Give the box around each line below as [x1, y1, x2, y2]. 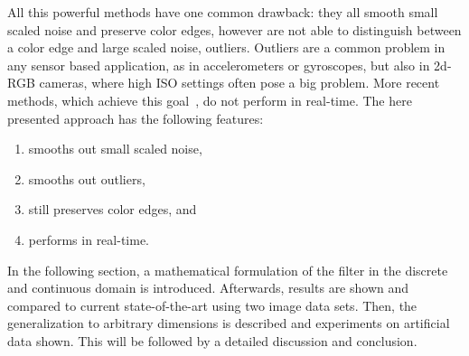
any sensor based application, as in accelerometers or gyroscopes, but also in [7, 55, 430, 74]
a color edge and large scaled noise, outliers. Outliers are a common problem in [7, 38, 446, 57]
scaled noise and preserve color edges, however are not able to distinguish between [7, 20, 462, 39]
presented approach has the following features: [7, 108, 264, 127]
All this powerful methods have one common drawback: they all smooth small [7, 3, 438, 21]
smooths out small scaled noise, [28, 139, 202, 158]
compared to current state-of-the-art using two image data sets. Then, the [7, 295, 417, 314]
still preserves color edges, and [28, 200, 197, 219]
